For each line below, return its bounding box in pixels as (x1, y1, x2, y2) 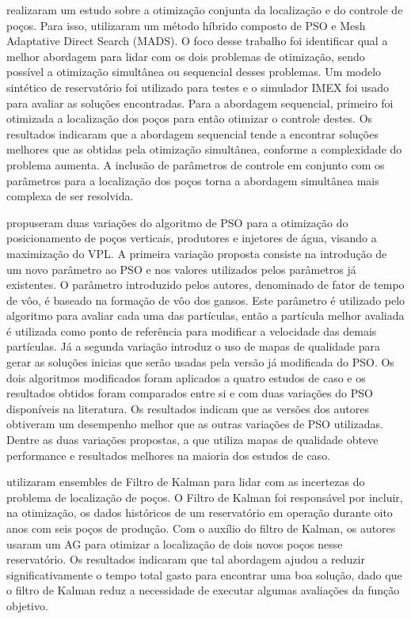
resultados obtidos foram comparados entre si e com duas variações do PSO (6, 385, 373, 401)
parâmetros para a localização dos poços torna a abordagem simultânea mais (6, 172, 379, 188)
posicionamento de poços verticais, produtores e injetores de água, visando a (6, 230, 377, 246)
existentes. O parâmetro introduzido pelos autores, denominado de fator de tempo (6, 276, 405, 293)
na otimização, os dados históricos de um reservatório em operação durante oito (6, 504, 393, 521)
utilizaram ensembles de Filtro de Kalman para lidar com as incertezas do (6, 473, 365, 490)
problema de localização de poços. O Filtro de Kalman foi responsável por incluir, (6, 488, 403, 505)
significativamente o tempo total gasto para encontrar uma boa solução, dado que (6, 566, 402, 583)
